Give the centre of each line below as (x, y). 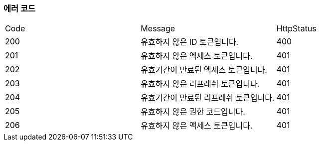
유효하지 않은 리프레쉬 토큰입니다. (200, 84)
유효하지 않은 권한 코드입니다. (193, 112)
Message (158, 29)
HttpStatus (296, 29)
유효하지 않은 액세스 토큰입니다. (197, 126)
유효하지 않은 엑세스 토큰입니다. (197, 56)
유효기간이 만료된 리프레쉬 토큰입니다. (208, 98)
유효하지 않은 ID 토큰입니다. (190, 42)
